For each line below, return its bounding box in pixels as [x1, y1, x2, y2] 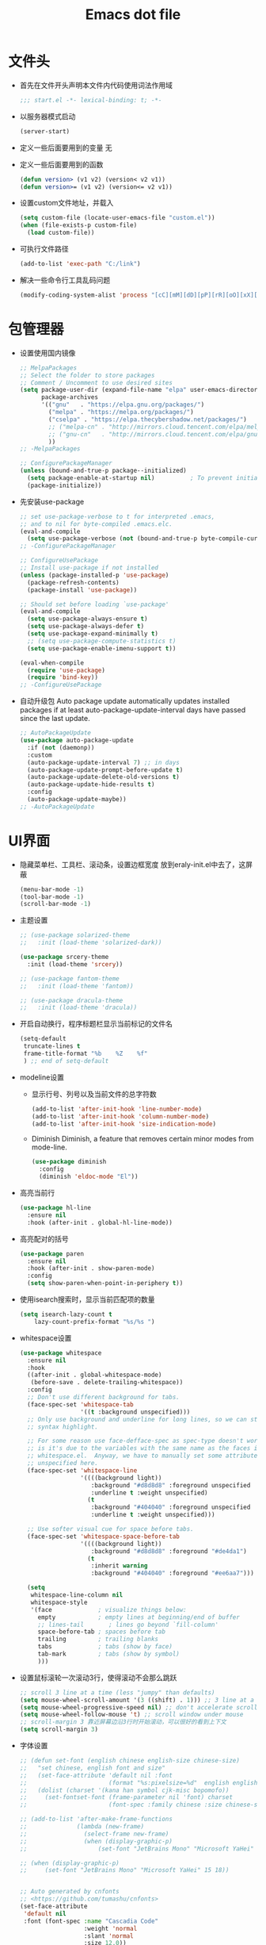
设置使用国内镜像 [19, 347, 76, 358]
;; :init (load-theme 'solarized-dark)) [19, 938, 162, 947]
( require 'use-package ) [27, 666, 105, 674]
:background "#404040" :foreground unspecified [90, 1503, 251, 1512]
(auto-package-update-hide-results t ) [27, 781, 155, 788]
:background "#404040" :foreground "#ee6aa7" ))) [90, 1569, 255, 1578]
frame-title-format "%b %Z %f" [23, 1049, 148, 1058]
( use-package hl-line [19, 1204, 91, 1212]
